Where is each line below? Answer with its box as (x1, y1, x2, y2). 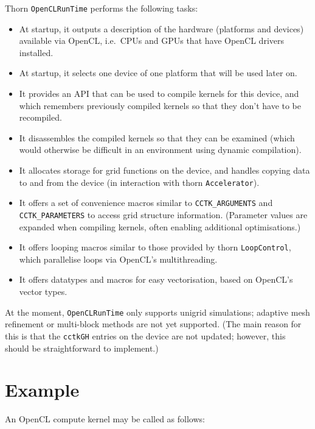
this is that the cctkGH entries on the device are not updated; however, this (5, 329, 286, 342)
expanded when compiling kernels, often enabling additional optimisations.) (19, 220, 301, 233)
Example (5, 377, 80, 402)
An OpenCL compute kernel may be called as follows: (5, 413, 205, 425)
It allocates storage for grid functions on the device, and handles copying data (19, 164, 310, 176)
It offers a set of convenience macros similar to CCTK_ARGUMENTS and (19, 196, 273, 209)
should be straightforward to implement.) (5, 341, 159, 354)
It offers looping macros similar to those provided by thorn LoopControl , (19, 241, 291, 253)
